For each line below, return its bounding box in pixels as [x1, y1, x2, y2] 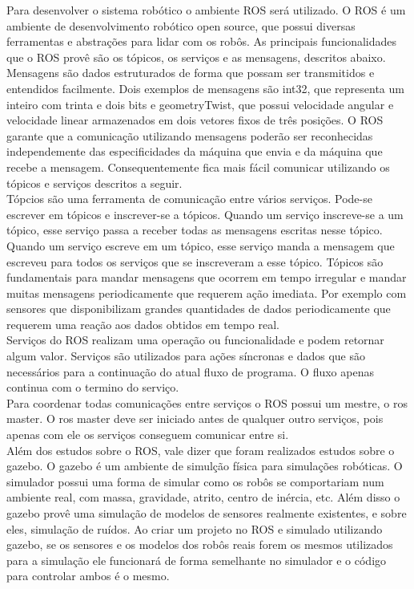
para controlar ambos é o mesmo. [6, 567, 170, 584]
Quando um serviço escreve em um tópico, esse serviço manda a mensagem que [6, 237, 395, 254]
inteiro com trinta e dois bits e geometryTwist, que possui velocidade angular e [6, 95, 394, 112]
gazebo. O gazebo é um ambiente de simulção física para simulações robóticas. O [6, 457, 403, 474]
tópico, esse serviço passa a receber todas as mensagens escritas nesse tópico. [6, 221, 383, 238]
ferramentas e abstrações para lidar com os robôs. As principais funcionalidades [6, 33, 397, 50]
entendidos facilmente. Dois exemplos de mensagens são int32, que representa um [6, 79, 404, 96]
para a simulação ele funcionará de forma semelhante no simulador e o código [6, 551, 387, 568]
